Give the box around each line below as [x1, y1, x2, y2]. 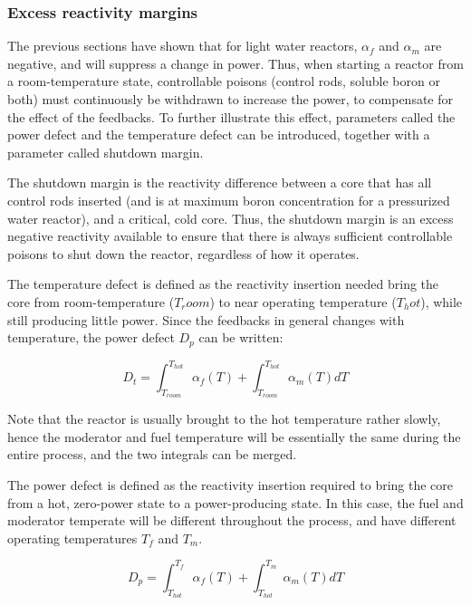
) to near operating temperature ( [209, 292, 397, 311]
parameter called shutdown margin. [7, 142, 204, 161]
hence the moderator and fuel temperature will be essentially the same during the [7, 427, 461, 446]
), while [420, 292, 463, 311]
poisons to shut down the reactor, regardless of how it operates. [7, 244, 360, 263]
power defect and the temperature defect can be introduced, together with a [7, 125, 430, 144]
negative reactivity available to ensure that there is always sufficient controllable [7, 226, 453, 245]
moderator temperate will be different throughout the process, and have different [7, 511, 457, 530]
